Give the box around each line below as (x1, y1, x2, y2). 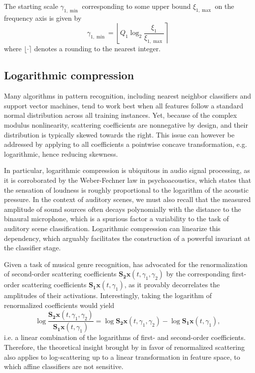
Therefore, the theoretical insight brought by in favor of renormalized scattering (4, 341, 245, 352)
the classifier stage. (4, 242, 61, 253)
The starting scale (4, 1, 58, 11)
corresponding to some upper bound (82, 1, 191, 11)
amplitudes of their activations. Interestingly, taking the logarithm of (4, 290, 212, 301)
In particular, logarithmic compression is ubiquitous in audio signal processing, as (4, 165, 250, 175)
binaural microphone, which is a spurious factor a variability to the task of (4, 213, 229, 224)
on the (215, 1, 234, 11)
